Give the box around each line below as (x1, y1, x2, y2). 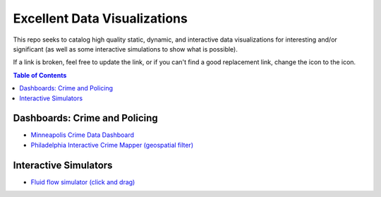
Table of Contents (13, 71, 67, 79)
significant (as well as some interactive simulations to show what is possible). (13, 44, 238, 53)
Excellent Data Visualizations (13, 11, 188, 26)
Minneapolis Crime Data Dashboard (30, 131, 134, 139)
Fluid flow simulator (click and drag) (30, 177, 135, 186)
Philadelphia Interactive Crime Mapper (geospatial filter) (30, 141, 194, 149)
